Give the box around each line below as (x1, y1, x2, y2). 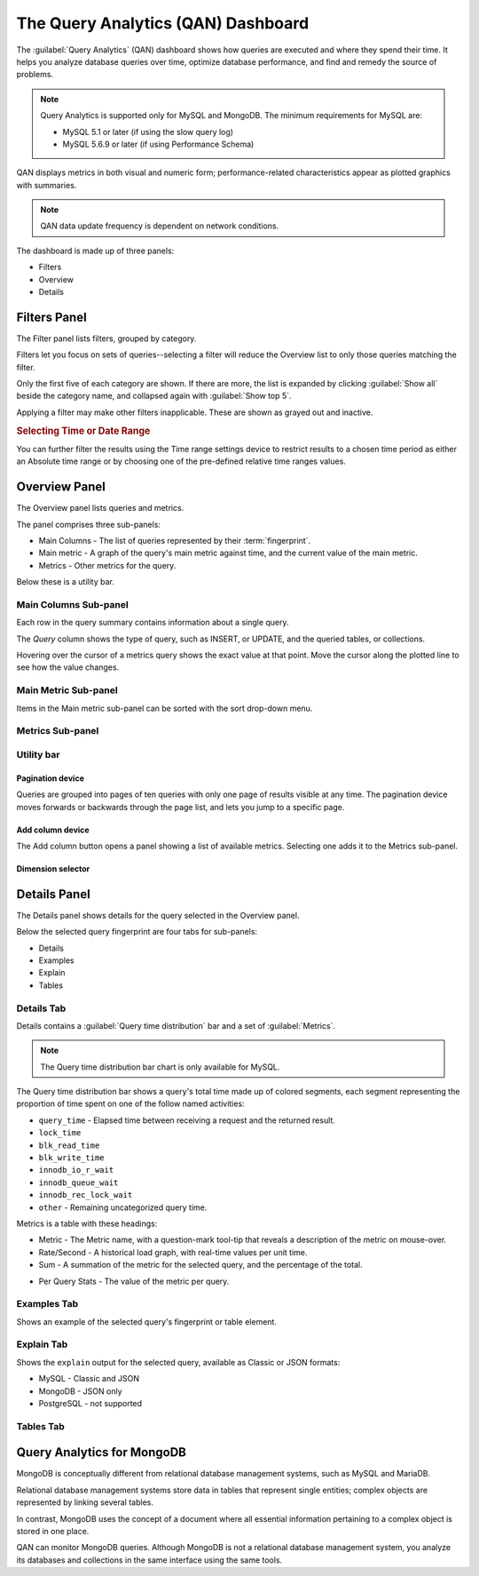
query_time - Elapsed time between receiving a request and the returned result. (38, 1115, 336, 1126)
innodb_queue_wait (38, 1177, 119, 1188)
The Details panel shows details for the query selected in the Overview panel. (16, 910, 300, 920)
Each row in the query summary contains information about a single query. (16, 617, 289, 628)
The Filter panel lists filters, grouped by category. (16, 333, 197, 344)
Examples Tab (16, 1298, 79, 1310)
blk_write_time (38, 1153, 106, 1163)
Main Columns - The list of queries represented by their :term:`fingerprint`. (38, 536, 310, 545)
